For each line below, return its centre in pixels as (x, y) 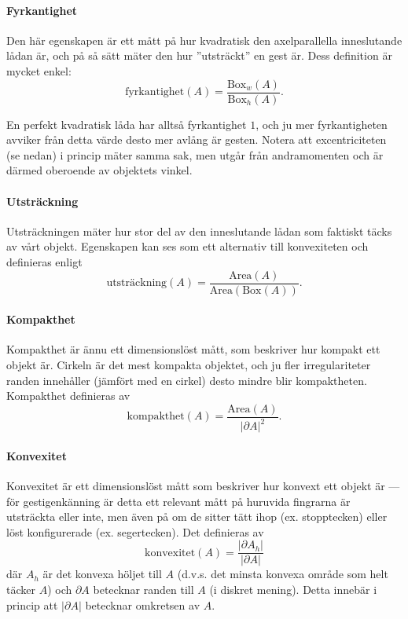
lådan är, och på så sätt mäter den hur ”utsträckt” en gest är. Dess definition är (199, 55)
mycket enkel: (39, 70)
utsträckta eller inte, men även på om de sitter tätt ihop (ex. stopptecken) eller (197, 516)
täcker (21, 590)
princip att (32, 604)
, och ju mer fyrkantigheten (322, 124)
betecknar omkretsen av (143, 604)
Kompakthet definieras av (68, 396)
